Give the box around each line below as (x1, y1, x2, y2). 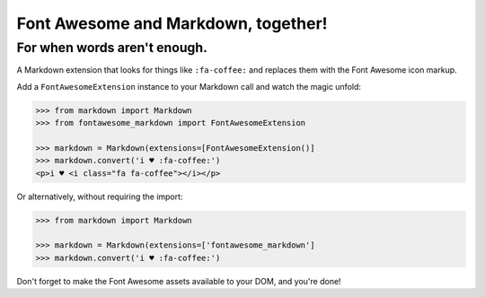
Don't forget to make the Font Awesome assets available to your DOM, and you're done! (16, 275, 341, 286)
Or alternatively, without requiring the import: (16, 191, 183, 202)
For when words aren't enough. (16, 39, 208, 56)
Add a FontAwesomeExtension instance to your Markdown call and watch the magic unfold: (16, 81, 362, 92)
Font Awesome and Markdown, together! (16, 13, 328, 33)
